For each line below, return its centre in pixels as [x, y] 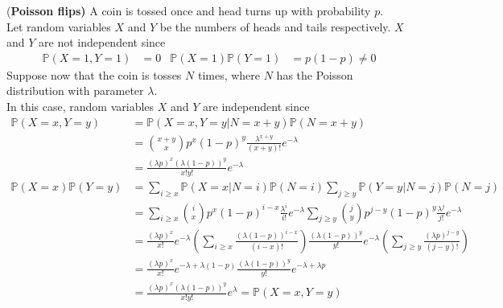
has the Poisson [315, 74]
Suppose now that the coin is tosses [94, 74]
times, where [229, 74]
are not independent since [102, 42]
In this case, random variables [80, 106]
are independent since [256, 106]
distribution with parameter [75, 90]
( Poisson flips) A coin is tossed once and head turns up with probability [189, 10]
